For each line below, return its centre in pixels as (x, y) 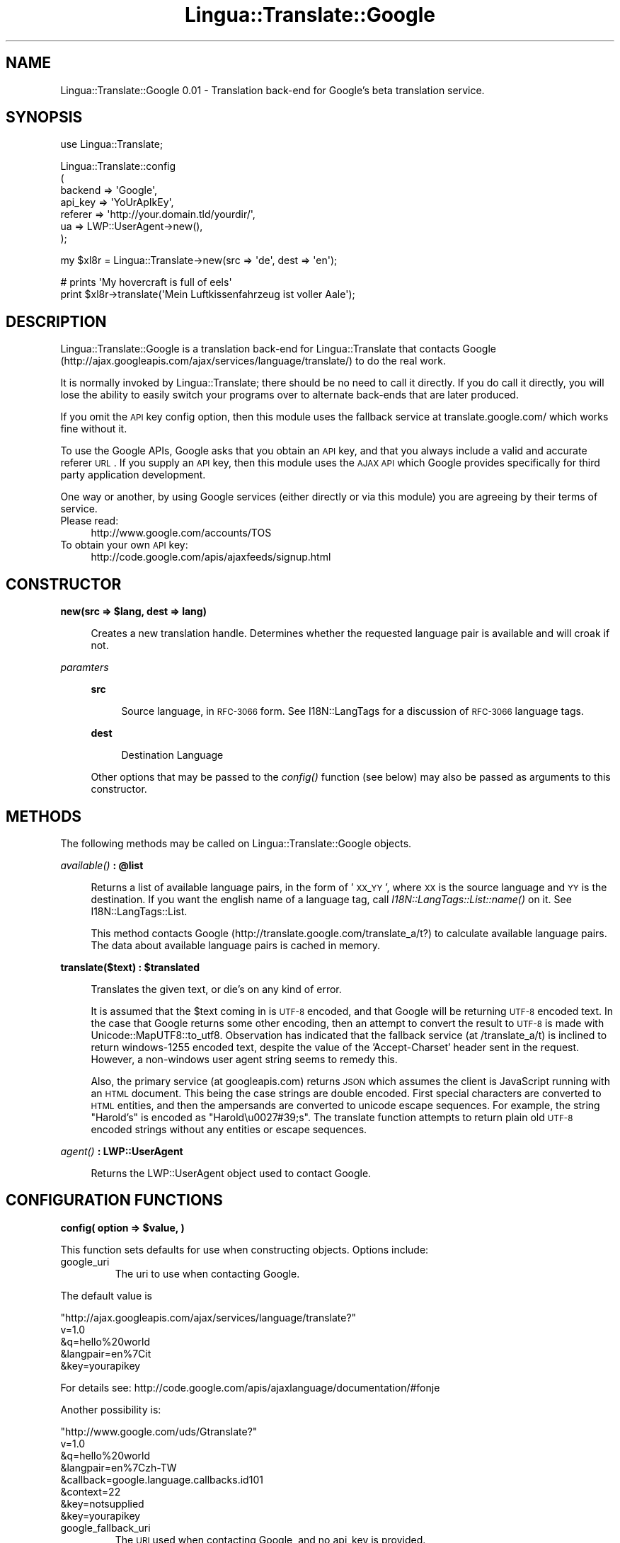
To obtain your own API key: (124, 545)
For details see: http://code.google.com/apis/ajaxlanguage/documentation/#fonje (250, 1387)
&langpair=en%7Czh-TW (119, 1467)
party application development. (133, 475)
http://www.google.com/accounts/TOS (181, 533)
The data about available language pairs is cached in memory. (235, 945)
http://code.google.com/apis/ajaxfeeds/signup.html (211, 557)
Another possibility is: (111, 1409)
